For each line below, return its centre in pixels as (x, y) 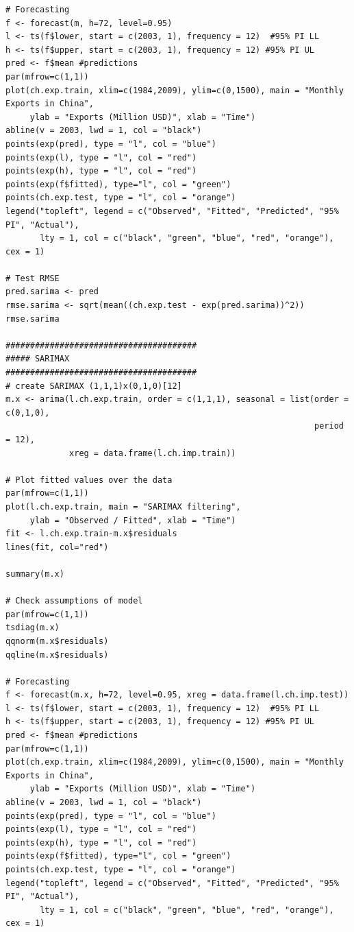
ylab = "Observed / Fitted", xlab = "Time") (133, 520)
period (329, 426)
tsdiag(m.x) (33, 628)
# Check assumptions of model (74, 601)
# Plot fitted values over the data (89, 480)
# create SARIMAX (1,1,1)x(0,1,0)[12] (94, 386)
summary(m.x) (35, 574)
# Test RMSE (33, 278)
